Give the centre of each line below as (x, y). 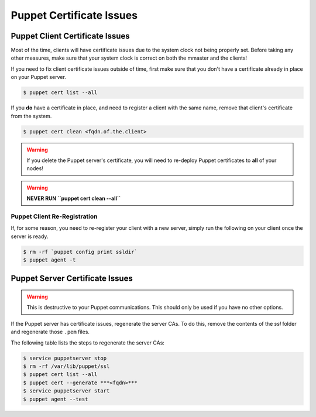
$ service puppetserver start (66, 391)
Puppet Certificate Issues (74, 15)
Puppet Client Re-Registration (54, 216)
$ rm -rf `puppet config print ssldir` (80, 252)
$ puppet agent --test (56, 399)
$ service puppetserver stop (65, 358)
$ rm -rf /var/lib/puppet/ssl (66, 366)
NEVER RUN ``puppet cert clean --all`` (74, 198)
